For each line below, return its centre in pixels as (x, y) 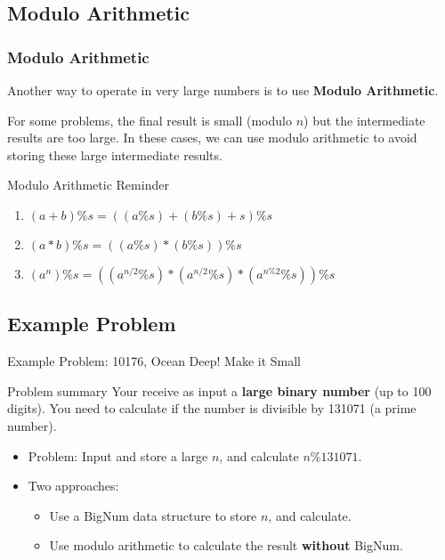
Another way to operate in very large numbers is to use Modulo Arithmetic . (223, 90)
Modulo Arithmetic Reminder (88, 185)
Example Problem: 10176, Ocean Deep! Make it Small (154, 361)
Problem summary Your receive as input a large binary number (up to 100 (219, 390)
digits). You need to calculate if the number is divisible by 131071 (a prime (212, 408)
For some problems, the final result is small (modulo (150, 120)
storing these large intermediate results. (115, 154)
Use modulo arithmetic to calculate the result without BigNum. (226, 545)
